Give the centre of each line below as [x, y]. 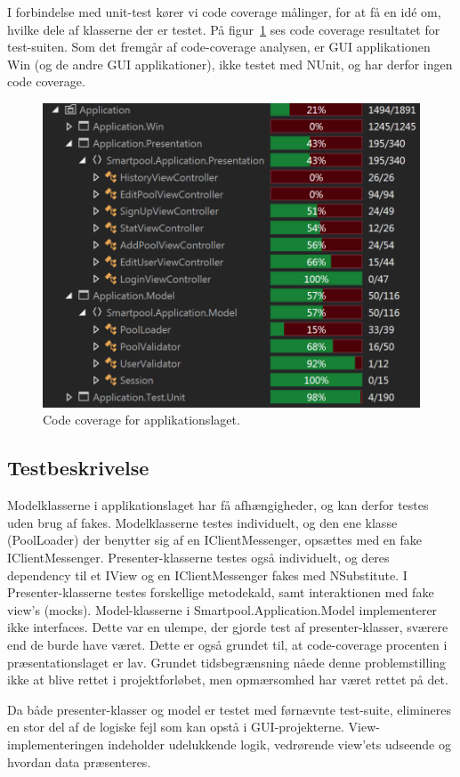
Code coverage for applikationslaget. [141, 420]
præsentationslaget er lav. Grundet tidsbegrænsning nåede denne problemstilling [227, 662]
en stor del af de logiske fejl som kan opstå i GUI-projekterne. [176, 727]
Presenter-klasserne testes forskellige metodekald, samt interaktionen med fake [221, 592]
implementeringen [56, 744]
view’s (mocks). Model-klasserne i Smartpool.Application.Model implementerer [222, 609]
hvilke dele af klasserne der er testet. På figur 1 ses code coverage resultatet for [224, 29]
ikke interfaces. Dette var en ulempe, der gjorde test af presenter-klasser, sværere [228, 627]
